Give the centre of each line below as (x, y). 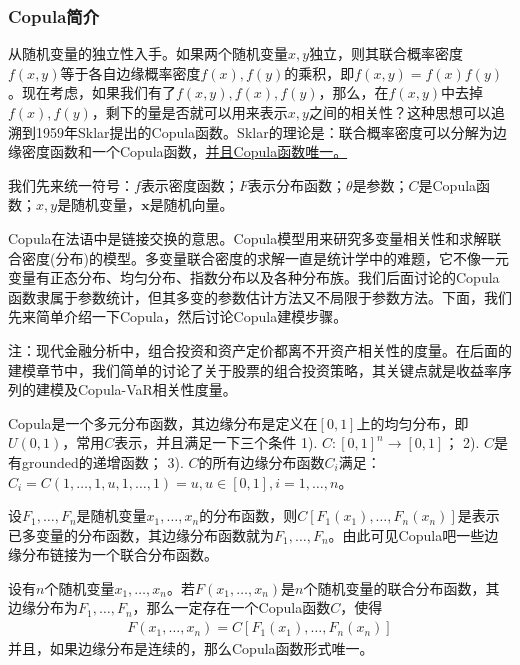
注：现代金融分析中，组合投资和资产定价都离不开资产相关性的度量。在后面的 (260, 349)
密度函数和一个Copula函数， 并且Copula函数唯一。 (184, 151)
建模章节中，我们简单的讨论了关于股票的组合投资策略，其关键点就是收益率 (253, 369)
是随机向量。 (191, 204)
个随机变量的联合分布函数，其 (401, 587)
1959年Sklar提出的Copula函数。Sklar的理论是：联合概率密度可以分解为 (264, 131)
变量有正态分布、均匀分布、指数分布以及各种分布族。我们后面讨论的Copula (254, 277)
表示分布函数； (296, 184)
